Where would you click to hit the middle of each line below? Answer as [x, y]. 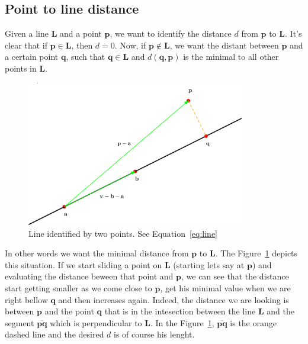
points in [21, 68]
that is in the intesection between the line [180, 311]
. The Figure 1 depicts [256, 253]
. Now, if [130, 45]
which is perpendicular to [96, 322]
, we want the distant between [224, 45]
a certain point [32, 57]
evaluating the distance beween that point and [89, 276]
